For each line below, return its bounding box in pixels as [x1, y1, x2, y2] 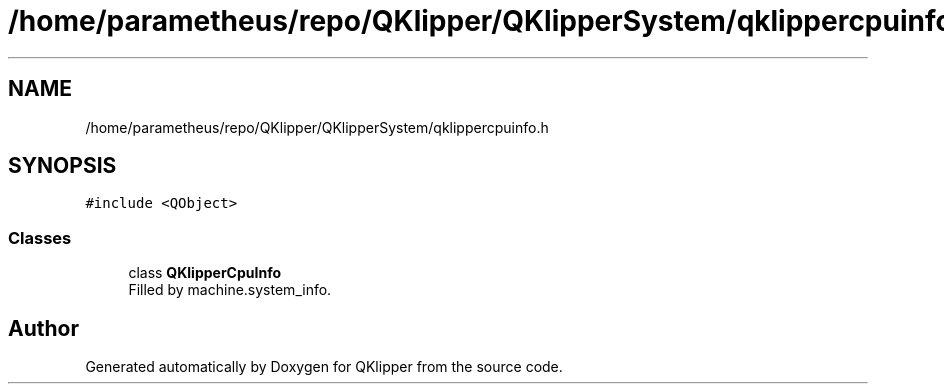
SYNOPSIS [8, 153, 117, 179]
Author [8, 315, 79, 341]
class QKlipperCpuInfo [128, 264, 281, 282]
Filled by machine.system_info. [128, 281, 332, 299]
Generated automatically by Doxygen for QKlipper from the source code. [85, 358, 563, 376]
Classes [8, 227, 72, 248]
